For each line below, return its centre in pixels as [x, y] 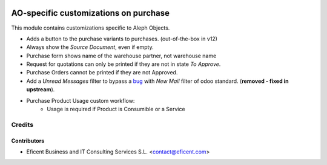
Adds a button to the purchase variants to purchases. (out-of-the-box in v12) [122, 39]
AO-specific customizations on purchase [90, 13]
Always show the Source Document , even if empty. [90, 47]
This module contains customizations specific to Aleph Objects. [91, 28]
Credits [22, 125]
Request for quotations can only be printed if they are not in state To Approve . [124, 64]
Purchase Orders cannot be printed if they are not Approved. [102, 73]
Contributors [28, 141]
